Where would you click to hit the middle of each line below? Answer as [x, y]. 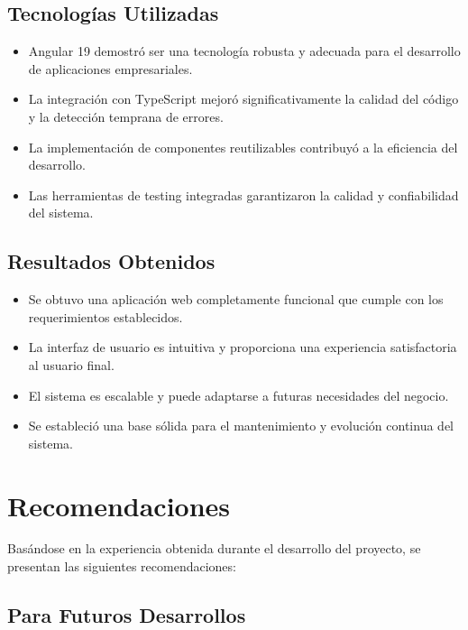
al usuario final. [71, 364]
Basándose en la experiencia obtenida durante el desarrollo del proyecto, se [214, 548]
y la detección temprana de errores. [126, 116]
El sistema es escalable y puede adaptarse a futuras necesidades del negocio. [239, 395]
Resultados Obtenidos [111, 261]
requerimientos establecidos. [106, 316]
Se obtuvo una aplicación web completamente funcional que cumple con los [236, 299]
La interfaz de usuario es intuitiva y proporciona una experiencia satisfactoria [243, 347]
